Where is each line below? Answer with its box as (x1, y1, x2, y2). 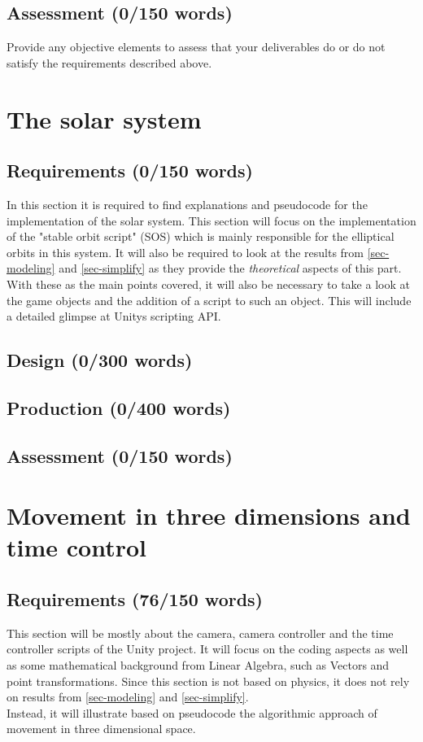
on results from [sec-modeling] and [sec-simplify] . (7, 688, 249, 705)
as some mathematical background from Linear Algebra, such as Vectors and (7, 657, 390, 674)
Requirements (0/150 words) (7, 158, 253, 183)
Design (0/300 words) (7, 347, 193, 373)
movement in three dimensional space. (7, 720, 196, 737)
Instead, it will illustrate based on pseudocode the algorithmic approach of (7, 704, 377, 721)
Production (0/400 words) (7, 395, 231, 420)
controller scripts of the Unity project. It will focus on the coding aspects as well (7, 640, 408, 657)
